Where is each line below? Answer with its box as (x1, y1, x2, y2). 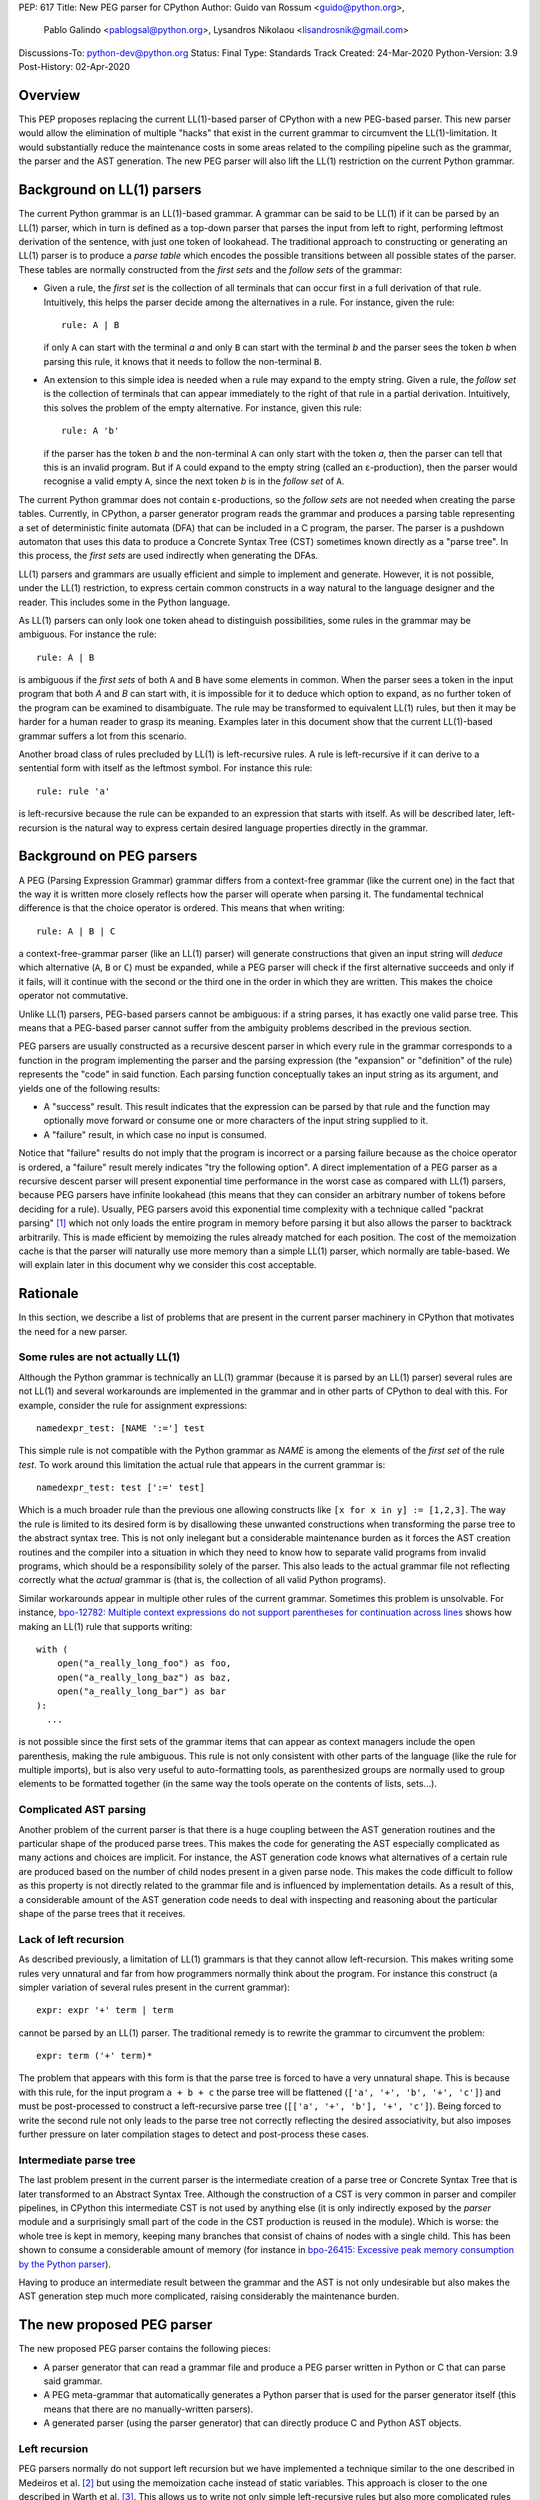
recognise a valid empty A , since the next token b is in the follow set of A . (43, 475, 345, 487)
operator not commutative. (18, 990, 129, 1002)
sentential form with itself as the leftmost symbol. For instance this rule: (18, 762, 313, 774)
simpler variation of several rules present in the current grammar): (18, 1981, 290, 1993)
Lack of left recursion (18, 1932, 125, 1946)
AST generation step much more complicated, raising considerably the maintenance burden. (18, 2290, 400, 2302)
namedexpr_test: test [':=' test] (36, 1482, 205, 1494)
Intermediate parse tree (18, 2153, 136, 2167)
